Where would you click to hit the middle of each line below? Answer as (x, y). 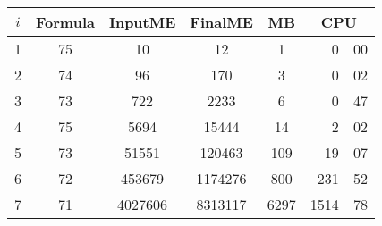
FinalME (221, 22)
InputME (142, 22)
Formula (65, 22)
